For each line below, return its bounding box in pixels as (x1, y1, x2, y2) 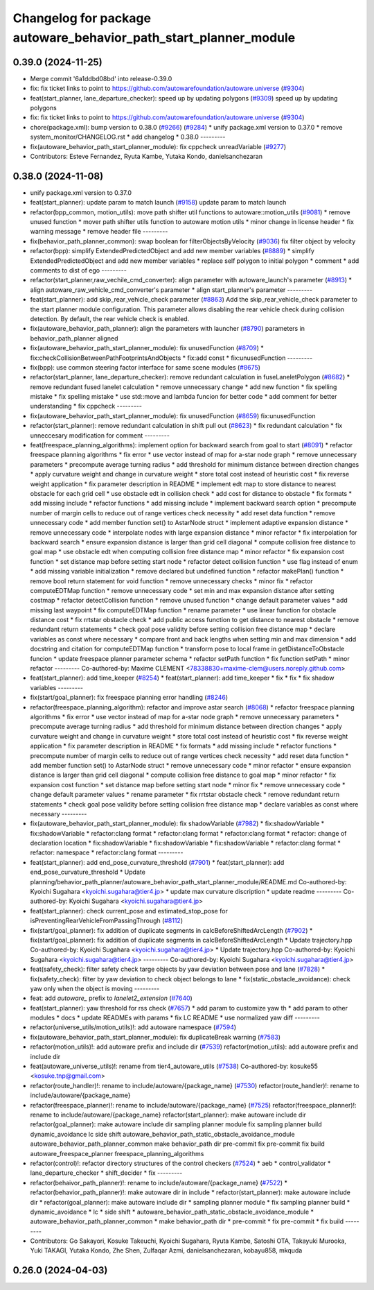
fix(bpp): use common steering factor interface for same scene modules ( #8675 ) (30, 363, 261, 371)
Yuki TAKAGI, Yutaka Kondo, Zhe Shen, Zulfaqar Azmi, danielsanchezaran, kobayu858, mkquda (30, 1246, 303, 1255)
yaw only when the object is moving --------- (30, 984, 160, 992)
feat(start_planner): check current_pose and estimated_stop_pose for (30, 906, 228, 915)
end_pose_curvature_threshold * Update (30, 868, 145, 877)
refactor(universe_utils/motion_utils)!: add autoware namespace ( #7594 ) (30, 1023, 237, 1031)
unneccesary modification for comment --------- (30, 431, 170, 440)
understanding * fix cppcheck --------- (30, 402, 142, 411)
